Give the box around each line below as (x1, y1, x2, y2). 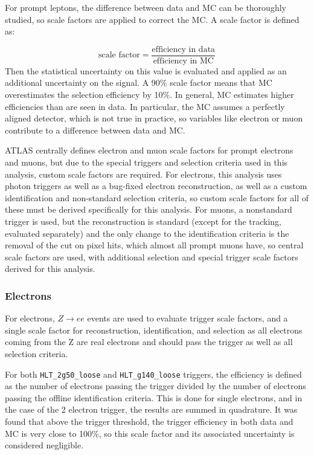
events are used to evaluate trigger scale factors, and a (87, 312, 288, 324)
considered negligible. (5, 439, 84, 451)
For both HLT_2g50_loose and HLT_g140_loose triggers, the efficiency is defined (5, 367, 302, 380)
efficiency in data (152, 45, 216, 54)
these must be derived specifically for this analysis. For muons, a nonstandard (5, 203, 292, 216)
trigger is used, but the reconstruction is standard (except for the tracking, (5, 215, 282, 227)
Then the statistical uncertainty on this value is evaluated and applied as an (5, 64, 287, 77)
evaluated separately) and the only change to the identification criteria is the (5, 227, 289, 239)
